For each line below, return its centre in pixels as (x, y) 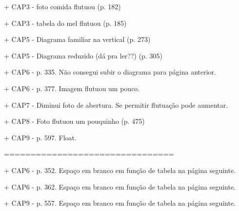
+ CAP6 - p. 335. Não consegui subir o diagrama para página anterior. (110, 72)
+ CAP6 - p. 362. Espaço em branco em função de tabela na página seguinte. (120, 186)
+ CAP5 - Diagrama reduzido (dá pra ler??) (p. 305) (83, 55)
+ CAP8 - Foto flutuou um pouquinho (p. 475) (74, 121)
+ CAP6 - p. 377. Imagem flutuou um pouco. (72, 88)
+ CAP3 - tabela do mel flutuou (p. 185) (65, 23)
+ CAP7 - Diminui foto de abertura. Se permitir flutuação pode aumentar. (116, 105)
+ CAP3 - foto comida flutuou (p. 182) (62, 6)
